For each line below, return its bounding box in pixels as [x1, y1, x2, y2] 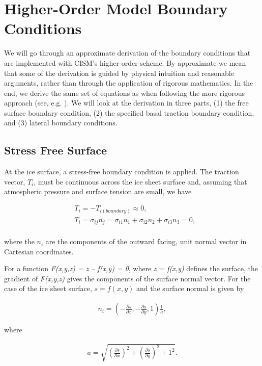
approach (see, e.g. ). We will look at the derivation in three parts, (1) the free [4, 97, 249, 108]
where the [4, 236, 35, 247]
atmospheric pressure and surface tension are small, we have [4, 186, 192, 197]
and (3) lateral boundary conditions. [4, 117, 118, 128]
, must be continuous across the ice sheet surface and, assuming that [34, 176, 247, 187]
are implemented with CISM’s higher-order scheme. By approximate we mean [4, 57, 246, 68]
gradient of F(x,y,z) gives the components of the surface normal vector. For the [4, 273, 251, 283]
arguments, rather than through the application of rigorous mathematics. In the [4, 77, 253, 88]
